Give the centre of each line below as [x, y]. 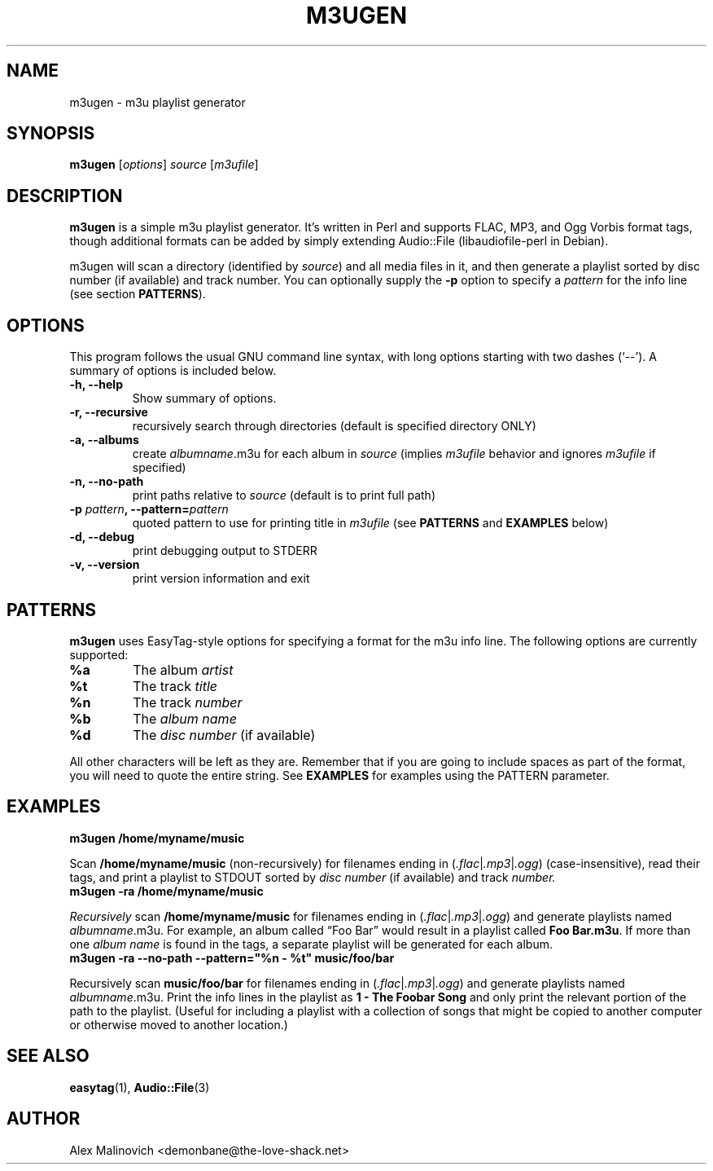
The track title [175, 686]
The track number [188, 702]
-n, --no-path [107, 482]
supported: [99, 654]
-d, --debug [102, 537]
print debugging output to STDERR [225, 551]
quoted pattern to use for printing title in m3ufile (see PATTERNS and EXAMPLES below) [370, 523]
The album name [185, 718]
